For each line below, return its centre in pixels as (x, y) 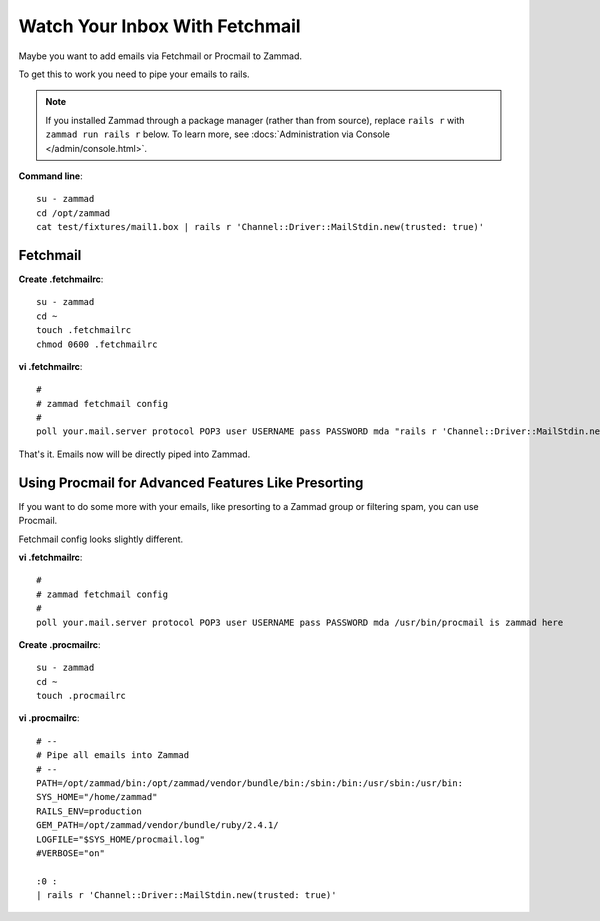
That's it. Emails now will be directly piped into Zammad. (134, 454)
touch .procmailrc (81, 696)
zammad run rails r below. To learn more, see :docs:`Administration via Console (217, 134)
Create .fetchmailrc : (61, 279)
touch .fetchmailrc (84, 330)
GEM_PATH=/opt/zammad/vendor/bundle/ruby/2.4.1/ (157, 825)
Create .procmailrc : (59, 644)
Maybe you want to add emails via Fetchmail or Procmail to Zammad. (160, 56)
